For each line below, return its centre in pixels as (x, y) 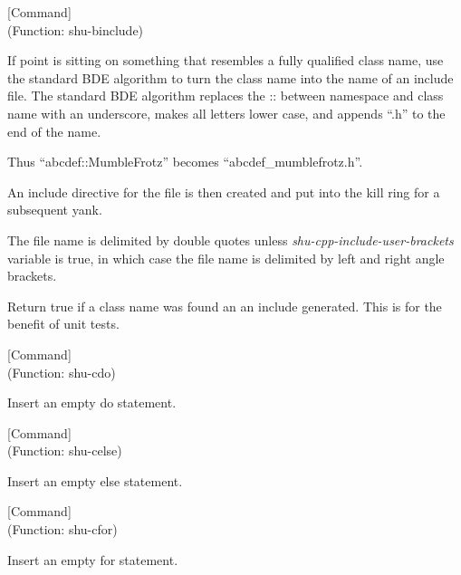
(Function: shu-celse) (65, 450)
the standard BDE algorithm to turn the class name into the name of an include (230, 77)
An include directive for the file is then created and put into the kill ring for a (224, 192)
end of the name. (54, 131)
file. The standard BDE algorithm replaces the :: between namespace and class (226, 96)
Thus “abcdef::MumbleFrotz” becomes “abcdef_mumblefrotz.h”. (185, 162)
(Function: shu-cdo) (62, 372)
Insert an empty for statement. (93, 559)
